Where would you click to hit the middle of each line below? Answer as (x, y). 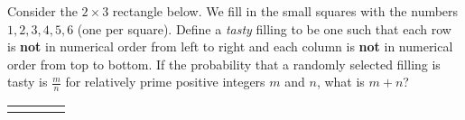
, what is (340, 82)
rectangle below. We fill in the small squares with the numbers (285, 11)
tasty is (28, 82)
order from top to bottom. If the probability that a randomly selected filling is (224, 64)
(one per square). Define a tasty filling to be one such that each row (264, 28)
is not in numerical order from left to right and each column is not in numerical (230, 46)
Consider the (42, 11)
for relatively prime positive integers (165, 82)
